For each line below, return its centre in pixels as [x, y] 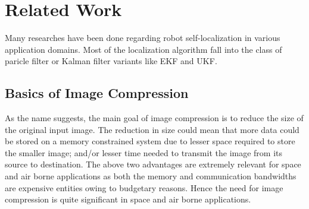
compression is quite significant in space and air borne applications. [128, 199]
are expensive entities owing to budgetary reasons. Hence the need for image [144, 187]
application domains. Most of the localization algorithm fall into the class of [143, 49]
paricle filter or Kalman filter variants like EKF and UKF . [111, 61]
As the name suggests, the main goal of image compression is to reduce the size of [154, 118]
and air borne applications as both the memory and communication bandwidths [151, 176]
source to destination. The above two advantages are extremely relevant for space [153, 164]
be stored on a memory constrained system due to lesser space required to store [150, 141]
